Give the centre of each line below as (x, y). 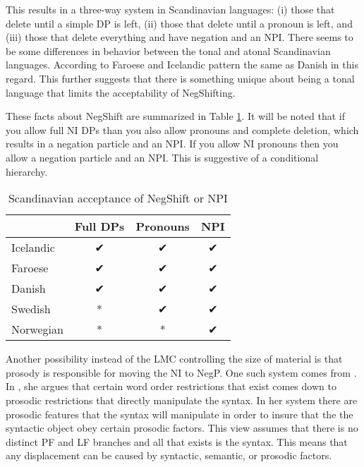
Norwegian (37, 329)
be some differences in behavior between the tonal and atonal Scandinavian (168, 50)
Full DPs (99, 226)
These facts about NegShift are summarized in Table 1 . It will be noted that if (175, 116)
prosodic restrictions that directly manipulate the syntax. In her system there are (182, 400)
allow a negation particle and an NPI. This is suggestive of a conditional (162, 157)
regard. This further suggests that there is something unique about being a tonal (180, 78)
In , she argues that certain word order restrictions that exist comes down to (171, 386)
